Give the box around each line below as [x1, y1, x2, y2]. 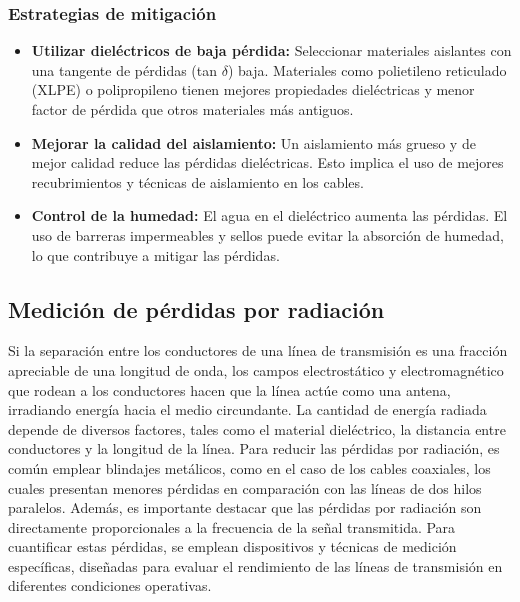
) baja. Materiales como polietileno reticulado [227, 59, 507, 80]
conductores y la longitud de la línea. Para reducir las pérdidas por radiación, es [8, 438, 500, 459]
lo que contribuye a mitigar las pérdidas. [31, 244, 280, 265]
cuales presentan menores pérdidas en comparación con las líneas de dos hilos [8, 477, 482, 498]
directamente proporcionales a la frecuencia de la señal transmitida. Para [8, 516, 456, 537]
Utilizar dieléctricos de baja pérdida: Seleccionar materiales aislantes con [31, 40, 512, 61]
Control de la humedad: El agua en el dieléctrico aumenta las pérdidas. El [31, 205, 508, 226]
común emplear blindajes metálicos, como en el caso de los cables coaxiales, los [8, 457, 491, 478]
